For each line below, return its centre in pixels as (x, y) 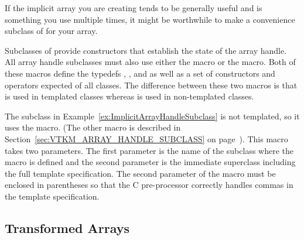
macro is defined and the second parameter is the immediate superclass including (150, 162)
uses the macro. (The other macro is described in (93, 127)
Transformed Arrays (67, 227)
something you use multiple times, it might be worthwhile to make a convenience (150, 19)
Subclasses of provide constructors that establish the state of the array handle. (146, 50)
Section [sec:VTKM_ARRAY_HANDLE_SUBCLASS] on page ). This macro (146, 138)
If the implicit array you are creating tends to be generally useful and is (134, 8)
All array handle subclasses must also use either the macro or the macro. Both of (150, 62)
